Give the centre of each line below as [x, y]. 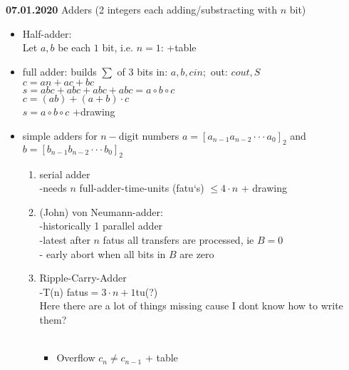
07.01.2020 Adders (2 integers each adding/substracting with [141, 9]
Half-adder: [47, 33]
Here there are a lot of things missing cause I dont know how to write [191, 305]
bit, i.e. [118, 47]
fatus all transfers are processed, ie [178, 239]
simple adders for [60, 135]
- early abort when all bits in [103, 253]
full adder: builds [59, 71]
